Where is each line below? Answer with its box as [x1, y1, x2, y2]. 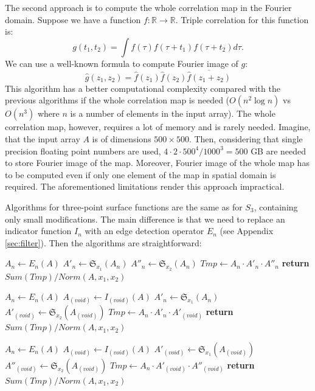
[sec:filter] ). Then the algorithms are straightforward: [5, 236, 202, 249]
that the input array [5, 133, 80, 145]
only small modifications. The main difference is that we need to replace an [5, 212, 285, 225]
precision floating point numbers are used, [5, 144, 161, 157]
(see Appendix [220, 224, 274, 237]
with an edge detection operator [85, 224, 204, 237]
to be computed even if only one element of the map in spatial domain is [5, 168, 276, 181]
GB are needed [251, 144, 306, 157]
